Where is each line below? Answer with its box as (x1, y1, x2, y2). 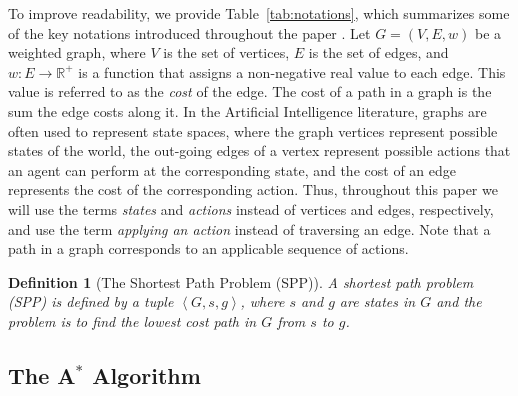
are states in (339, 291, 416, 312)
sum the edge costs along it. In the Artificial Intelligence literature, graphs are (8, 100, 487, 121)
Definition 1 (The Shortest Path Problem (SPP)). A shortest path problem (8, 271, 474, 292)
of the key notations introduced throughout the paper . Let (8, 22, 371, 43)
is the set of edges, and (308, 42, 449, 63)
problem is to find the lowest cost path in (8, 310, 257, 331)
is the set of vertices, (163, 42, 290, 63)
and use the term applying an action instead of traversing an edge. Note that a (8, 218, 491, 239)
